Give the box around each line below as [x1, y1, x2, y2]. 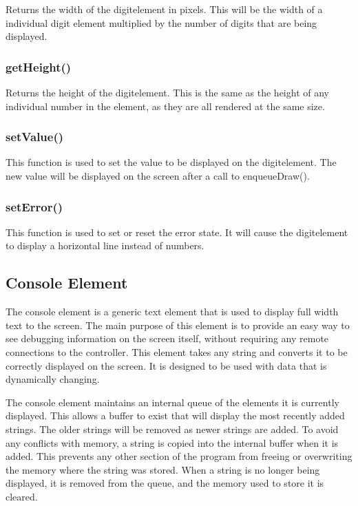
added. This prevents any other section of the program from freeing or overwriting [6, 449, 352, 463]
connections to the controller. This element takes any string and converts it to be [6, 344, 348, 359]
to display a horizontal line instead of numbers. [6, 238, 204, 253]
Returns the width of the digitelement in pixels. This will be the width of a [6, 2, 323, 16]
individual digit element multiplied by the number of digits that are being [6, 15, 317, 30]
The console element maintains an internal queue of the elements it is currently [6, 394, 339, 409]
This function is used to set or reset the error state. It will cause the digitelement [6, 224, 348, 239]
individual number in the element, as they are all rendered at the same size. [6, 98, 325, 113]
